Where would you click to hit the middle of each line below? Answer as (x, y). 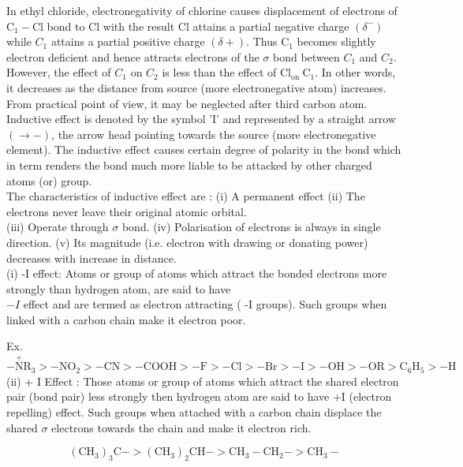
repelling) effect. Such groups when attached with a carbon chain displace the (194, 412)
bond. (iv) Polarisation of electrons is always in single (251, 227)
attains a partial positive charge (128, 41)
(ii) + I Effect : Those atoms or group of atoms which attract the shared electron (203, 381)
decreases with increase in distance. (91, 258)
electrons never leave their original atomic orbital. (127, 211)
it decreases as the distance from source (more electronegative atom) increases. (196, 87)
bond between (306, 56)
